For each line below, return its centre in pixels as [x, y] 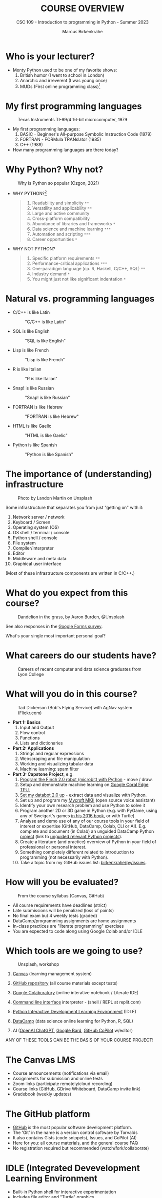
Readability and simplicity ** [61, 203]
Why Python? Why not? [54, 170]
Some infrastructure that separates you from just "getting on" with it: [74, 507]
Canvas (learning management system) [52, 974]
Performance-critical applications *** [70, 263]
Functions [30, 738]
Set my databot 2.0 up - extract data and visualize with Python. [83, 795]
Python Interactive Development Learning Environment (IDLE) [74, 1012]
